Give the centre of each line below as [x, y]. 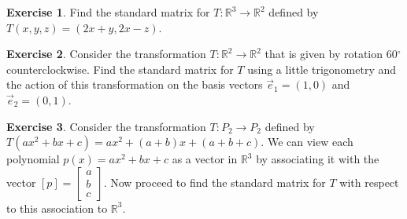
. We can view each [307, 142]
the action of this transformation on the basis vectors [135, 84]
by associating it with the [318, 159]
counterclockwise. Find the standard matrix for [120, 69]
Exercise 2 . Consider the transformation [106, 54]
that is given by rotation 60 [331, 54]
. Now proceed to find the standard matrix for [215, 182]
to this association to [57, 208]
